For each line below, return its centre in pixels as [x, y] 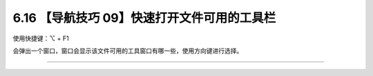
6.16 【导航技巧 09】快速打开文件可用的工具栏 [144, 18]
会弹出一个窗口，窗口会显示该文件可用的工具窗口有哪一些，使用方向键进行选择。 [128, 51]
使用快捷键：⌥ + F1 [41, 38]
